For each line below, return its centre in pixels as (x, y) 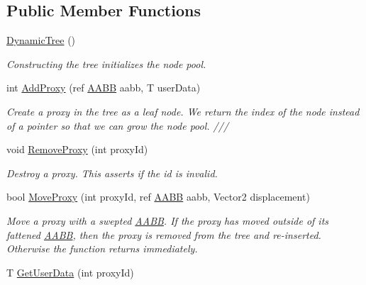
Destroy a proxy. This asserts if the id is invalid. (112, 173)
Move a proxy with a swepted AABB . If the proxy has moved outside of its (168, 220)
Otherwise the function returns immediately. (102, 248)
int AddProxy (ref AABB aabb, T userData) (104, 88)
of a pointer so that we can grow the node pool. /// (118, 125)
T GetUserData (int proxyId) (70, 272)
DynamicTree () (41, 40)
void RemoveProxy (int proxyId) (77, 149)
